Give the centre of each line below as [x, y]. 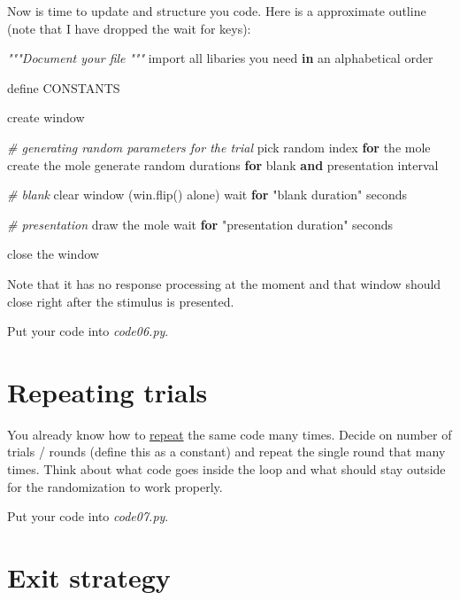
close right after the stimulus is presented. [121, 301]
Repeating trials [107, 391]
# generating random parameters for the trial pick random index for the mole [219, 147]
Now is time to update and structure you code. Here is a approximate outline [217, 11]
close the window [53, 254]
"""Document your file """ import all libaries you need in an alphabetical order [220, 58]
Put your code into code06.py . [88, 331]
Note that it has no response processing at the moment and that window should [224, 283]
